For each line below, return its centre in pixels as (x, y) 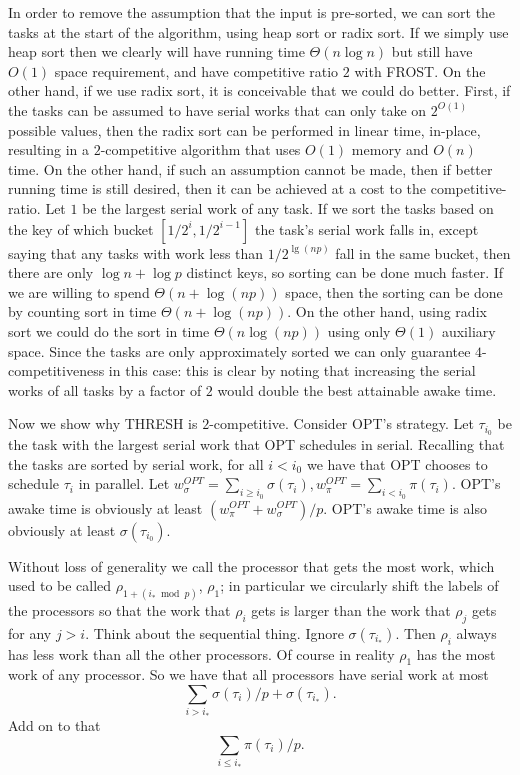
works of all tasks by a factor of (105, 389)
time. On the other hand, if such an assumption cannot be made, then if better (250, 168)
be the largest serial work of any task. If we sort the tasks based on (288, 207)
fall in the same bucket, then (423, 252)
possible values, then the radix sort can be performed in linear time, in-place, (244, 129)
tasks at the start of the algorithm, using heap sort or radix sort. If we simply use (258, 31)
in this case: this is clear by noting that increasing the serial (292, 370)
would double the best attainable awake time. (357, 389)
